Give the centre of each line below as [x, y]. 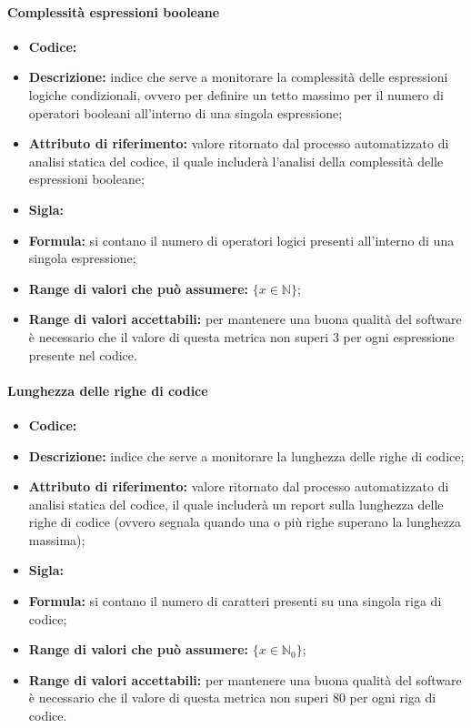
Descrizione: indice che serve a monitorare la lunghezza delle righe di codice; [246, 455]
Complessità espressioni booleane [114, 11]
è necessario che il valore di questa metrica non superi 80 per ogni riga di [232, 698]
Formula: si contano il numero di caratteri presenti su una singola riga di [235, 601]
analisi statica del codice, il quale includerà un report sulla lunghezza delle [236, 504]
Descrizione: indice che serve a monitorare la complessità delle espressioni [238, 77]
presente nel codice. [83, 354]
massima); [57, 539]
